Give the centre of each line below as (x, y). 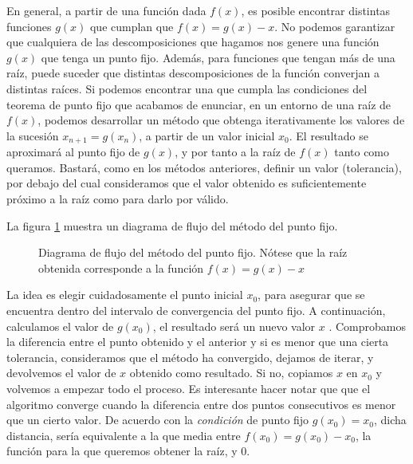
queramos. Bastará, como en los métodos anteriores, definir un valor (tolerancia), (204, 167)
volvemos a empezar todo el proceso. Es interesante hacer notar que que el (189, 388)
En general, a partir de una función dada (106, 10)
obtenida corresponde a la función (121, 267)
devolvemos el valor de (61, 373)
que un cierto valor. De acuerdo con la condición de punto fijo (158, 420)
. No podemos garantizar (335, 26)
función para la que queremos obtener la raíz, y (122, 451)
